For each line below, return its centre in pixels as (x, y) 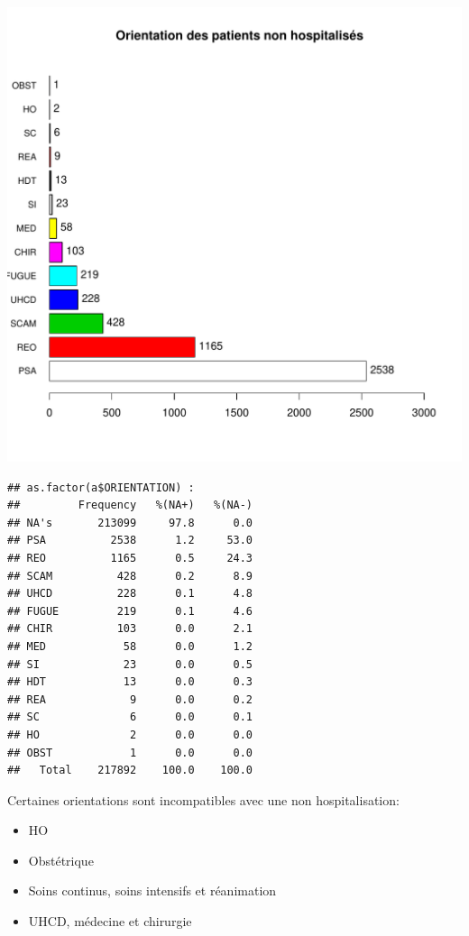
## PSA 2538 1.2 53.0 (130, 541)
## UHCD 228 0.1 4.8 (130, 594)
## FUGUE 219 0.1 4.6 (130, 611)
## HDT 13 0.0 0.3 (130, 682)
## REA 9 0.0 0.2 (130, 699)
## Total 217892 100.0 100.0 (130, 771)
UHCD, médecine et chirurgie (110, 921)
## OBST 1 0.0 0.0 (130, 752)
